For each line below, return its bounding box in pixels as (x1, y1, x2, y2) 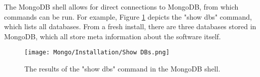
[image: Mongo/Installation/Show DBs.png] (24, 49, 170, 56)
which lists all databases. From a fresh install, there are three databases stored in (4, 21, 256, 32)
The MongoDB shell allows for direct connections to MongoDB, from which (4, 2, 239, 12)
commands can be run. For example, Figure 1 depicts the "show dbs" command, (4, 11, 252, 22)
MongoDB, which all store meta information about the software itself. (4, 31, 221, 41)
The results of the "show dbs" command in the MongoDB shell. (24, 63, 220, 74)
